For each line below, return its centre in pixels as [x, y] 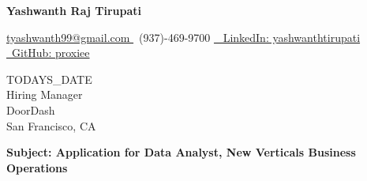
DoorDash [31, 109]
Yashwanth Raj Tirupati [74, 10]
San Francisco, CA [51, 125]
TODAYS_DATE [49, 79]
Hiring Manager [45, 94]
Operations [37, 167]
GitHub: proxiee [51, 53]
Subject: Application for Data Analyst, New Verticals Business [181, 152]
